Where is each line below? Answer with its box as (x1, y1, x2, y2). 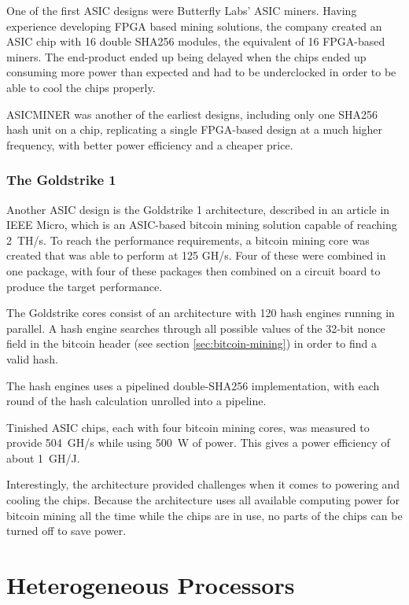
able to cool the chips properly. (6, 79, 156, 95)
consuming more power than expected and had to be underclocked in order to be (6, 64, 396, 80)
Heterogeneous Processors (6, 569, 295, 601)
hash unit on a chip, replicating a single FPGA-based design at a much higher (6, 121, 383, 138)
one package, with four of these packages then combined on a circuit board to (6, 262, 381, 279)
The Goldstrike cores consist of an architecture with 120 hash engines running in (6, 304, 395, 321)
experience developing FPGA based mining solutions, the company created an (6, 17, 382, 34)
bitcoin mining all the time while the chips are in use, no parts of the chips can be (6, 507, 403, 523)
